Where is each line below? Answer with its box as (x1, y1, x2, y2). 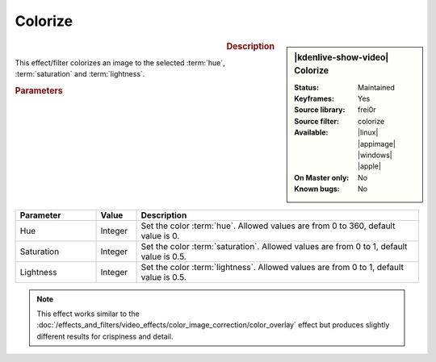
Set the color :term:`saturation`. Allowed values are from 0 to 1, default (140, 240, 408, 252)
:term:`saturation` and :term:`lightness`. (15, 69, 145, 79)
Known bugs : (294, 184, 341, 193)
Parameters (15, 85, 64, 96)
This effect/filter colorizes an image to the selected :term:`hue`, (15, 57, 225, 68)
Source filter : (294, 116, 339, 126)
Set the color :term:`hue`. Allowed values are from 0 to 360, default (140, 220, 396, 231)
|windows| (358, 150, 392, 160)
